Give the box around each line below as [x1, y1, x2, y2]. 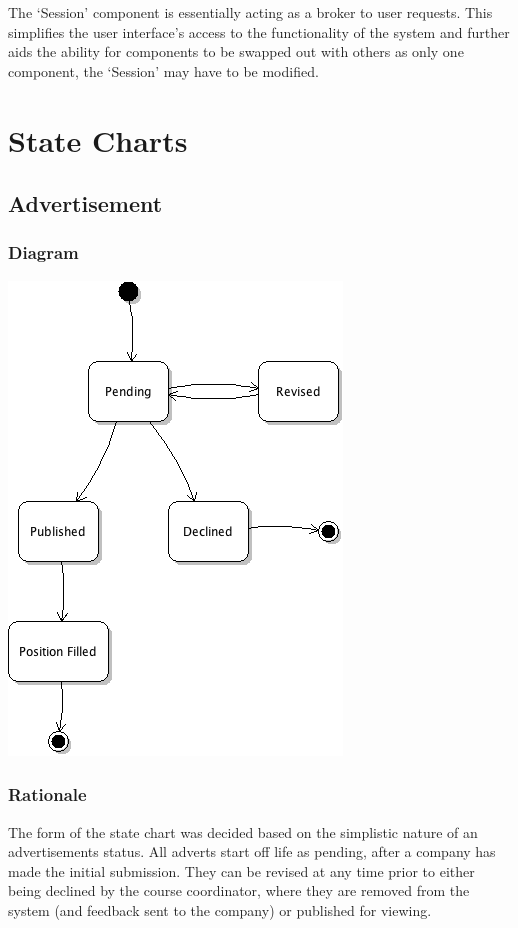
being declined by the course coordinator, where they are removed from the [8, 880, 470, 901]
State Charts [8, 119, 188, 160]
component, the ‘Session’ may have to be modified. [8, 60, 319, 81]
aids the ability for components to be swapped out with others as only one [8, 41, 464, 62]
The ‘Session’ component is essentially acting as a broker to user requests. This [8, 2, 493, 22]
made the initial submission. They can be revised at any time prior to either [8, 860, 475, 881]
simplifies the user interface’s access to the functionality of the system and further [8, 21, 510, 42]
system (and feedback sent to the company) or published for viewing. [8, 899, 432, 920]
